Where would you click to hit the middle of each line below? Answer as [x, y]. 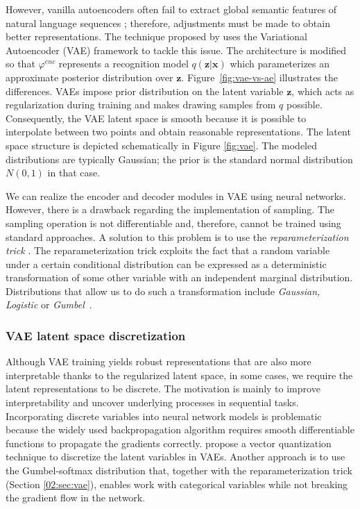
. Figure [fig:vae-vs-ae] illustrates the [259, 77]
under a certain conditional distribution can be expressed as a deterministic [166, 264]
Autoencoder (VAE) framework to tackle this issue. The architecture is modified [176, 50]
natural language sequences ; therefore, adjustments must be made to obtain [168, 23]
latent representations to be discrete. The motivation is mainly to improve [163, 389]
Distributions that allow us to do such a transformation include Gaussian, [163, 291]
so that [20, 64]
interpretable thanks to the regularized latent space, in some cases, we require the [179, 375]
